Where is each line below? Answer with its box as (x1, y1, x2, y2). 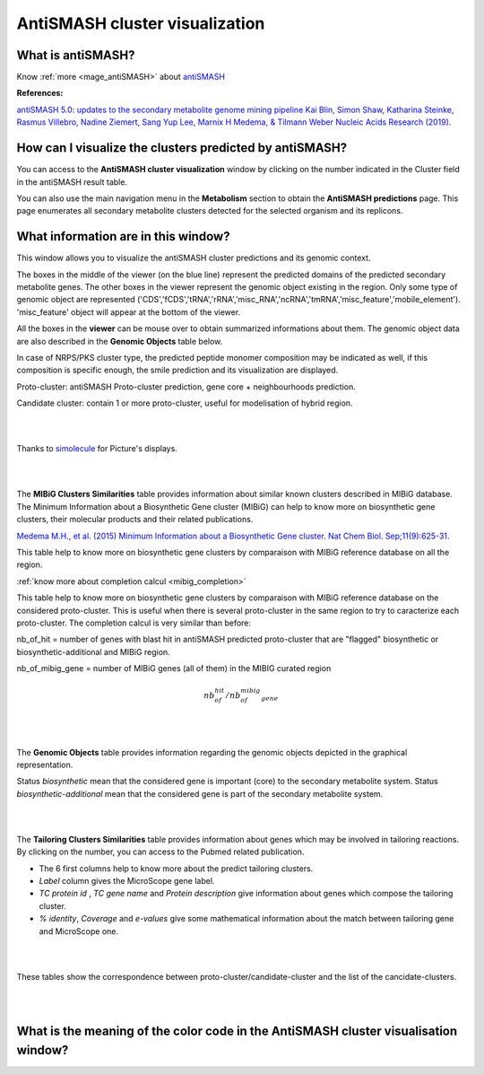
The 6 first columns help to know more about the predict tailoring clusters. (39, 862, 314, 874)
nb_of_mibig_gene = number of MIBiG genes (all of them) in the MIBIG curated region (16, 663, 332, 674)
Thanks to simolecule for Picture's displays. (16, 443, 178, 454)
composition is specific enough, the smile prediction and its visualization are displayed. (16, 364, 339, 376)
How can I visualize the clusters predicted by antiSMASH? (16, 140, 348, 156)
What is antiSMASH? (16, 48, 135, 63)
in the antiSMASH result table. (16, 176, 127, 188)
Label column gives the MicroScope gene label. (39, 876, 215, 887)
